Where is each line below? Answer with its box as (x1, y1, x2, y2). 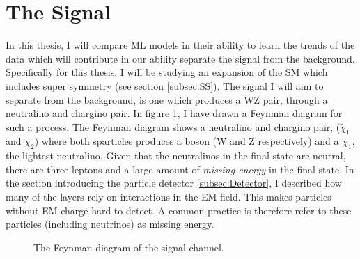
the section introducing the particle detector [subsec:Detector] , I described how (6, 175, 342, 190)
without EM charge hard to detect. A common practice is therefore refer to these (6, 203, 352, 217)
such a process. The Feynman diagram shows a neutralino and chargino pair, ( (6, 119, 341, 134)
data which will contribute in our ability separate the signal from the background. (6, 51, 355, 65)
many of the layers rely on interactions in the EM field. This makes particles (6, 189, 331, 204)
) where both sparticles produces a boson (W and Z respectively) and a (34, 134, 339, 148)
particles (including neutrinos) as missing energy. (6, 217, 214, 231)
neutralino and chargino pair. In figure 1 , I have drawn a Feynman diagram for (6, 106, 343, 120)
